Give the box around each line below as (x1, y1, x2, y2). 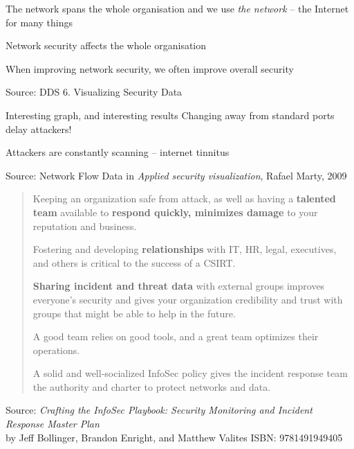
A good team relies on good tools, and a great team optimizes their (32, 329, 319, 344)
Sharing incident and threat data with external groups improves (32, 279, 325, 293)
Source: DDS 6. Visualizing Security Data (6, 85, 183, 99)
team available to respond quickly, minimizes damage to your (32, 204, 318, 219)
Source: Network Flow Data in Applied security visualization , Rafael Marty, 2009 (6, 168, 347, 182)
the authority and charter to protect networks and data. (32, 379, 271, 394)
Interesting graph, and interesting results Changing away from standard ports (6, 107, 335, 122)
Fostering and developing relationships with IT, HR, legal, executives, (32, 242, 337, 256)
